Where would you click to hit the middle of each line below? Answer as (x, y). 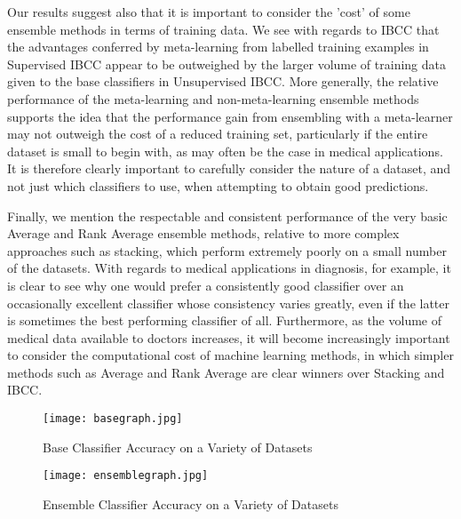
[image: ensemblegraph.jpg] (126, 476)
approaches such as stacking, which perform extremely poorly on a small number (227, 250)
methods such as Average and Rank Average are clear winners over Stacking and (226, 372)
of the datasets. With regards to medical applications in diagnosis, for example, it (229, 268)
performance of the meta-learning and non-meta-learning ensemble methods (213, 98)
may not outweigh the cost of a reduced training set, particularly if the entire (218, 134)
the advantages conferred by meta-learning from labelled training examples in (218, 47)
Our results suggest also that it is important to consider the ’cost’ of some (209, 12)
